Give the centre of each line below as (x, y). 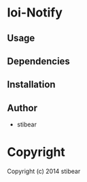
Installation (31, 85)
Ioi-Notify (35, 13)
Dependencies (38, 61)
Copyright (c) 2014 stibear (44, 171)
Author (22, 108)
